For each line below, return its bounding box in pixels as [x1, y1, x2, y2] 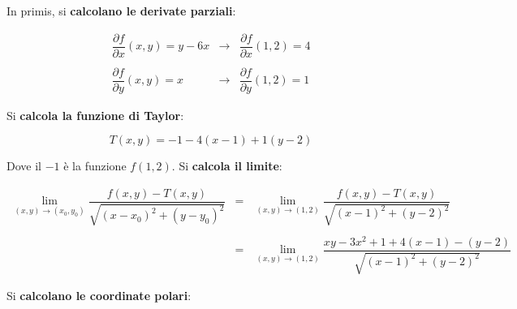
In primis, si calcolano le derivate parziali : [6, 2, 236, 19]
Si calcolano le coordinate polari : [6, 287, 192, 304]
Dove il [6, 157, 41, 174]
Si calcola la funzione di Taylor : [6, 106, 184, 123]
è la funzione [63, 157, 127, 174]
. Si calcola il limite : [171, 157, 282, 174]
